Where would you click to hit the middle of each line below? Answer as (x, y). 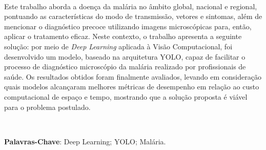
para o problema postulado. (47, 107)
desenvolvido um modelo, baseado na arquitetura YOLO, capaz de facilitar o (125, 56)
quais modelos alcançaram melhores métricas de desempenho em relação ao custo (132, 87)
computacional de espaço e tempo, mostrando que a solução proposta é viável (126, 96)
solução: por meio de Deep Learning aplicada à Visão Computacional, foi (118, 46)
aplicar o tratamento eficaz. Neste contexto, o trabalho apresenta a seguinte (123, 36)
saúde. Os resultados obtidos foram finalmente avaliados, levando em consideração (133, 76)
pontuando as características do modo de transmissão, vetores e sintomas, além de (133, 16)
